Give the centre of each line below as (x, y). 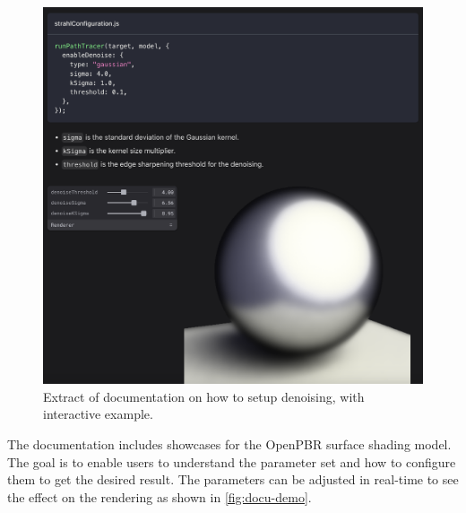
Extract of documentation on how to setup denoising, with (204, 396)
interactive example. (98, 414)
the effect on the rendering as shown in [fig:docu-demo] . (160, 496)
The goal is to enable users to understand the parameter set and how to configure (232, 461)
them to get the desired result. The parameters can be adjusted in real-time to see (233, 479)
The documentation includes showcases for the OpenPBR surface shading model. (229, 444)
